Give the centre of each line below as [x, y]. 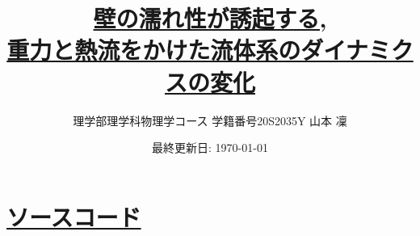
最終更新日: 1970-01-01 [210, 147]
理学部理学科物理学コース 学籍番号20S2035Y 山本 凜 [210, 120]
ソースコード [74, 216]
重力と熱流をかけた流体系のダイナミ [199, 50]
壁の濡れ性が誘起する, [210, 18]
